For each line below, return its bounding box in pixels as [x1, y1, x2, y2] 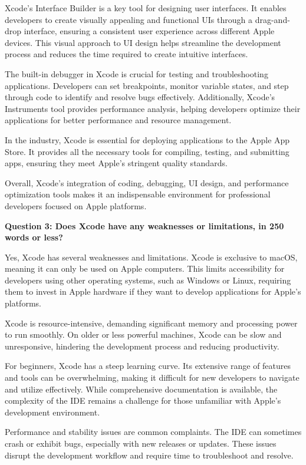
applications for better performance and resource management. [5, 114, 232, 126]
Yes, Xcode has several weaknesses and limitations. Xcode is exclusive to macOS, [5, 250, 298, 263]
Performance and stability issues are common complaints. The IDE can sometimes [5, 426, 302, 438]
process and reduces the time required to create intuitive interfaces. [5, 48, 248, 60]
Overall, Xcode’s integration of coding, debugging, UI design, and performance [5, 176, 289, 189]
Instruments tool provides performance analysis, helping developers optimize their [5, 102, 301, 114]
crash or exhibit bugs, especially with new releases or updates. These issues [5, 437, 277, 449]
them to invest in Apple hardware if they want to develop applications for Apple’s [5, 285, 301, 298]
